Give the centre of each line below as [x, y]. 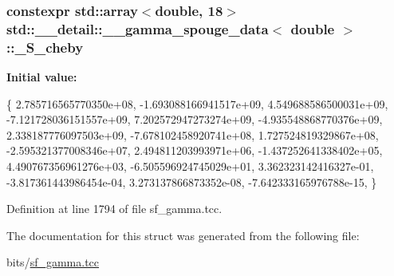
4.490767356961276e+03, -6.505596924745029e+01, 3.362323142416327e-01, [190, 166]
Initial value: [42, 77]
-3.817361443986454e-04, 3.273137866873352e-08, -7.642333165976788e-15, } [192, 181]
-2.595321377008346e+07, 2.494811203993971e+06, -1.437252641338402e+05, [195, 150]
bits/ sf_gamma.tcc [53, 262]
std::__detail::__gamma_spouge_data [138, 28]
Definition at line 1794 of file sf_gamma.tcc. [114, 209]
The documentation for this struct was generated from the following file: [183, 235]
